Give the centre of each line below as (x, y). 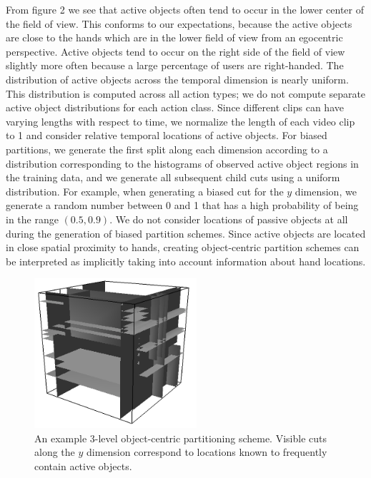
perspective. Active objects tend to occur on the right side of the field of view (175, 51)
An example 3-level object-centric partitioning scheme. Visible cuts (180, 438)
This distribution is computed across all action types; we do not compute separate (186, 93)
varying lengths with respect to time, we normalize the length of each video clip (180, 121)
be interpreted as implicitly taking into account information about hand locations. (186, 261)
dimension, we (326, 191)
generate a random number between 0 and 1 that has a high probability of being (182, 205)
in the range (32, 219)
